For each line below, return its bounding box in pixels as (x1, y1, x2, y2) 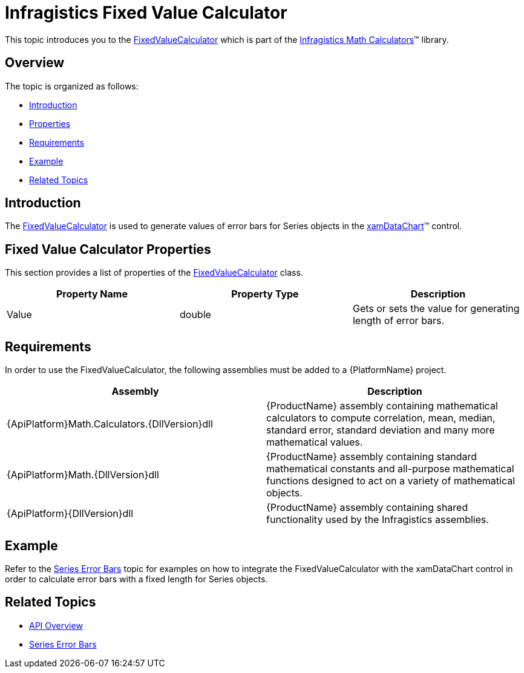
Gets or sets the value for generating (352, 302, 520, 315)
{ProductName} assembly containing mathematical (266, 400, 498, 412)
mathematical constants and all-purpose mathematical (266, 463, 514, 475)
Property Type (231, 288, 299, 301)
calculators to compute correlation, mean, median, (266, 412, 496, 424)
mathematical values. (266, 436, 363, 449)
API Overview (29, 620, 83, 631)
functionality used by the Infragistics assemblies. (266, 513, 490, 526)
